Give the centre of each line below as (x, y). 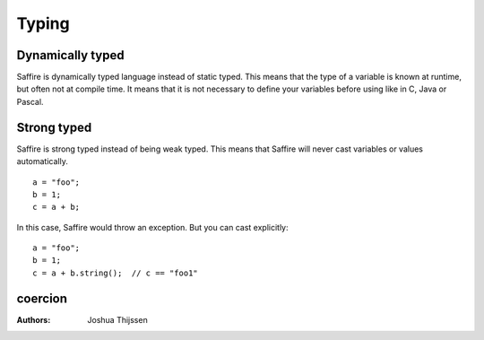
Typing (43, 23)
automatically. (43, 161)
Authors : (34, 319)
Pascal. (30, 101)
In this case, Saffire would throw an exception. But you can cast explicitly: (152, 227)
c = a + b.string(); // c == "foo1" (116, 273)
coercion (42, 298)
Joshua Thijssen (117, 319)
